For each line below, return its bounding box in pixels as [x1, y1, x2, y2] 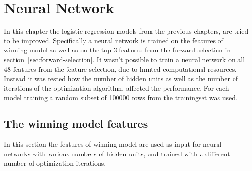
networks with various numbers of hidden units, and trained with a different [4, 148, 230, 158]
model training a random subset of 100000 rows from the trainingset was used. [4, 92, 237, 103]
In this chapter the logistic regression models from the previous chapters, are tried [4, 26, 249, 36]
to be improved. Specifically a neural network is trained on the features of [4, 35, 223, 45]
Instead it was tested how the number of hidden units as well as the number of [4, 73, 238, 84]
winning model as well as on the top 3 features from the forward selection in [4, 45, 231, 55]
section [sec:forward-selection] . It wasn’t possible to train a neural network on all [4, 54, 245, 64]
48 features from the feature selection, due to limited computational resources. [4, 64, 237, 74]
